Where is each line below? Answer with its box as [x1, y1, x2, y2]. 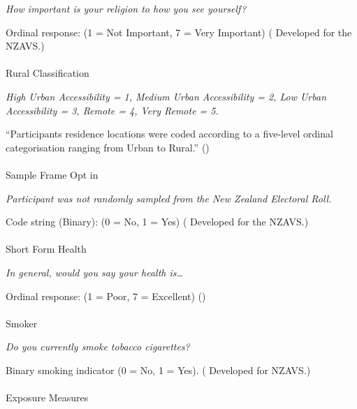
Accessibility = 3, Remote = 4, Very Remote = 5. [6, 103, 219, 117]
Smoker [6, 315, 38, 330]
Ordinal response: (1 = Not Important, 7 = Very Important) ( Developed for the [6, 24, 352, 39]
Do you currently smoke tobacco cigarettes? [6, 339, 190, 354]
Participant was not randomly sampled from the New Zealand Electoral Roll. [6, 191, 332, 205]
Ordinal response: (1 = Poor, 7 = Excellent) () [6, 288, 206, 303]
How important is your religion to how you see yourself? [6, 1, 247, 15]
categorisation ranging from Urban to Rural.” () [6, 140, 210, 154]
